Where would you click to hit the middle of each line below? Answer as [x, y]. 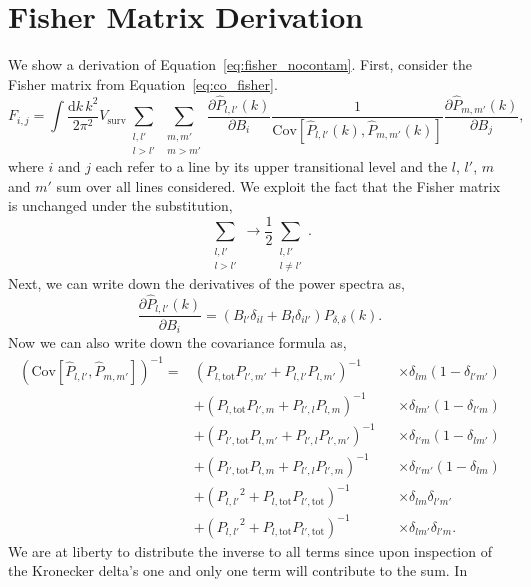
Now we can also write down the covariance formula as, [177, 341]
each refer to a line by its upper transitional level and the [271, 166]
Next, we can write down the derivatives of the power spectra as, [206, 283]
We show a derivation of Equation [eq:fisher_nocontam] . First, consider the [240, 64]
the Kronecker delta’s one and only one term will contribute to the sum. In [238, 570]
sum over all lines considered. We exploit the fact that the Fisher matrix [278, 185]
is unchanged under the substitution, [120, 205]
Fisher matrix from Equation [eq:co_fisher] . [143, 83]
